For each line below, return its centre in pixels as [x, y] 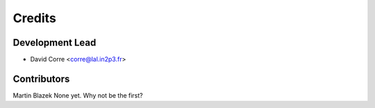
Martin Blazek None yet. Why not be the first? [78, 95]
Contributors [41, 79]
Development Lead [55, 43]
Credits [35, 18]
